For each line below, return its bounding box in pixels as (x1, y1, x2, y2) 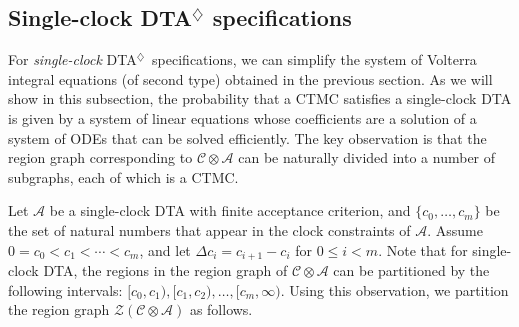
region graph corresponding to (8, 147, 193, 168)
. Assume (427, 219, 483, 240)
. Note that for (378, 239, 468, 260)
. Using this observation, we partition (280, 279, 509, 300)
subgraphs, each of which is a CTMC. (8, 166, 239, 187)
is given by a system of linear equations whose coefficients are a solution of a (8, 107, 477, 128)
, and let (139, 239, 191, 260)
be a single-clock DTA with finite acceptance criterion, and (49, 200, 411, 221)
